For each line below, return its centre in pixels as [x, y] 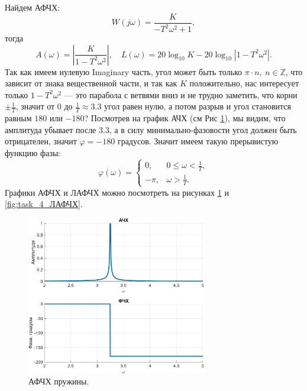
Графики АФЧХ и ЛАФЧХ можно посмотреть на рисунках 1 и [117, 192]
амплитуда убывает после [51, 129]
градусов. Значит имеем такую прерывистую [198, 141]
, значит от [35, 106]
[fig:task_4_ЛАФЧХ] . [44, 204]
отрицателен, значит [41, 141]
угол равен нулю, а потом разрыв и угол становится [198, 106]
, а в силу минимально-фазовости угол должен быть [203, 129]
